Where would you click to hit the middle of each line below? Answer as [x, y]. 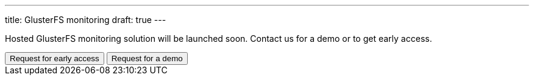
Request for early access [55, 58]
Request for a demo [147, 58]
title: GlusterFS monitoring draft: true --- [86, 20]
